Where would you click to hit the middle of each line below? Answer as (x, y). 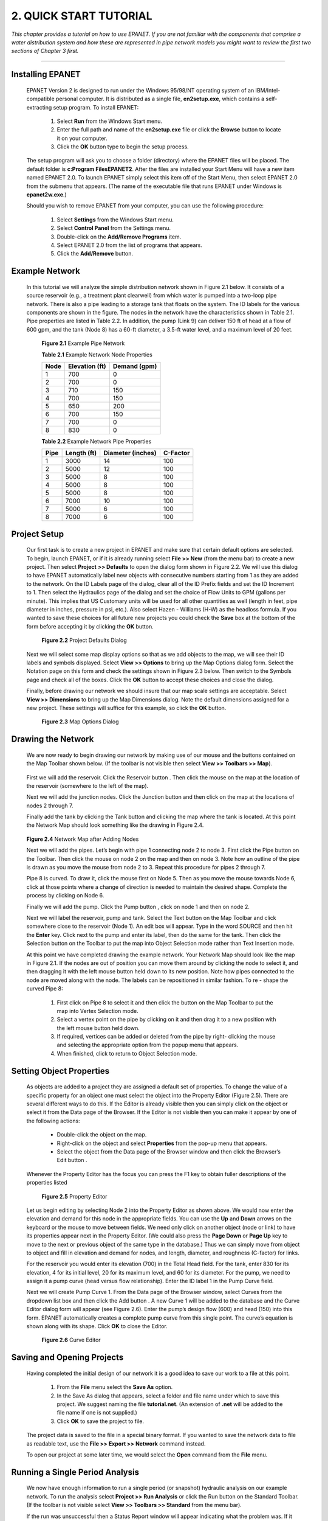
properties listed (47, 1183)
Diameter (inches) (130, 453)
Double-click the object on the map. (102, 1135)
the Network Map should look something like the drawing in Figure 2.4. (115, 825)
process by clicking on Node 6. (65, 896)
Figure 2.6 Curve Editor (71, 1340)
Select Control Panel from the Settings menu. (114, 228)
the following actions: (53, 1121)
